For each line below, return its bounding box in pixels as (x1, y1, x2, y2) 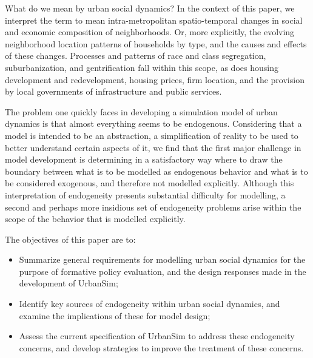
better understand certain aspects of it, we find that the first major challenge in (5, 141, 301, 154)
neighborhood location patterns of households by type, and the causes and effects (5, 37, 307, 50)
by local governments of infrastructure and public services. (5, 85, 222, 98)
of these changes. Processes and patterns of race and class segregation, (5, 49, 266, 62)
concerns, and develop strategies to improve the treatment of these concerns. (19, 341, 304, 354)
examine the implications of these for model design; (19, 309, 210, 322)
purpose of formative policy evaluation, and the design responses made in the (19, 265, 306, 277)
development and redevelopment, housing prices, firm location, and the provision (5, 73, 305, 86)
